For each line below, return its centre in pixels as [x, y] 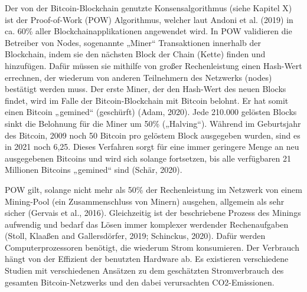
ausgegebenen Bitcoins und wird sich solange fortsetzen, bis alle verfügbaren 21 [148, 158]
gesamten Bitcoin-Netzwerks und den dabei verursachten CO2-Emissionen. [140, 282]
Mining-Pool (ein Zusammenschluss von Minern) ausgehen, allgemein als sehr [145, 201]
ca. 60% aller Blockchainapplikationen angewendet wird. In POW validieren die [148, 31]
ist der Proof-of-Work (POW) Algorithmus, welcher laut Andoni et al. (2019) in [149, 19]
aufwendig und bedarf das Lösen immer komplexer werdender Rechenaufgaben [147, 224]
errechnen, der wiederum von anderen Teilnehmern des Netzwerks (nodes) [138, 77]
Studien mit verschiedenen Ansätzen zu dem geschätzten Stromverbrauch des [144, 270]
